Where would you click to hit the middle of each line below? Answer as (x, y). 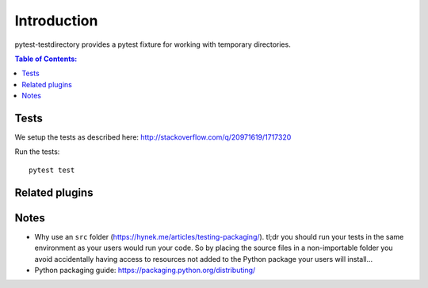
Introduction (56, 21)
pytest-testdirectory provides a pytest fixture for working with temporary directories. (153, 44)
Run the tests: (37, 152)
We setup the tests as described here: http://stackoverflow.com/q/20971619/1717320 (153, 137)
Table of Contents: (46, 59)
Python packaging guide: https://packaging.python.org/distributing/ (145, 270)
